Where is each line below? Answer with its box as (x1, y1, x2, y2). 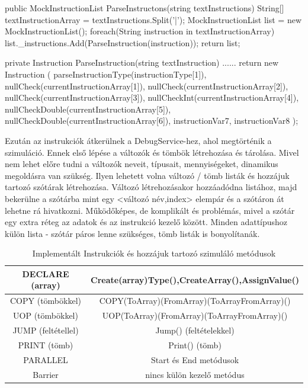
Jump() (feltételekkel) (155, 324, 235, 336)
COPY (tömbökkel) (10, 294, 81, 307)
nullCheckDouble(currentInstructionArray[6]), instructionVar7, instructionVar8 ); (5, 114, 299, 127)
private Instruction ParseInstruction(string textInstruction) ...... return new (5, 56, 279, 69)
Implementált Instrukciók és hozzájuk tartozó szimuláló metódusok (32, 247, 276, 259)
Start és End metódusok (150, 353, 239, 365)
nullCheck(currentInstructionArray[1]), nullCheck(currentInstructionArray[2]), (5, 79, 288, 92)
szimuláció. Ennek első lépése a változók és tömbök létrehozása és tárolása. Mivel (5, 146, 299, 158)
